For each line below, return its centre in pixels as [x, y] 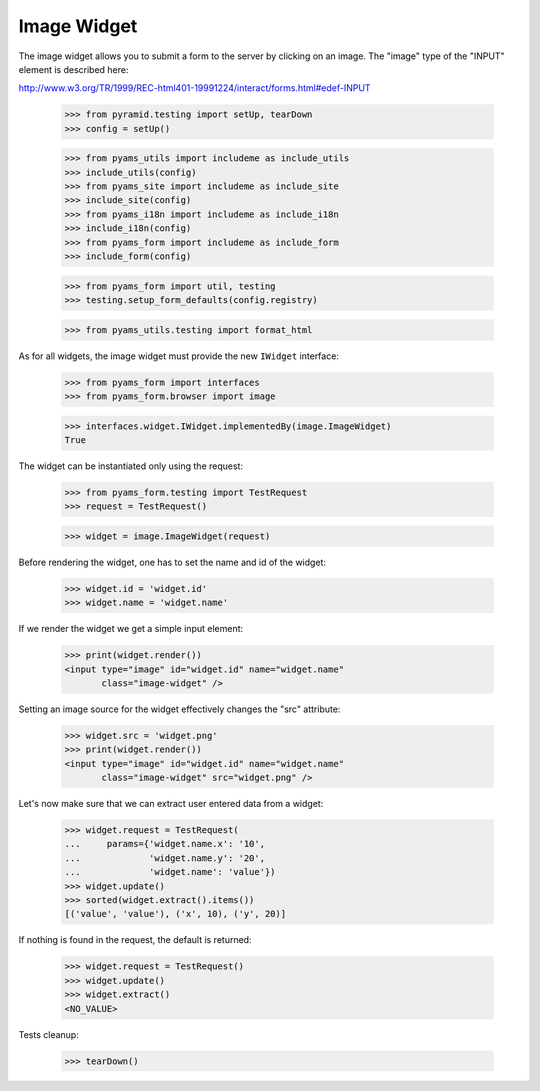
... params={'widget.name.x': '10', [164, 844]
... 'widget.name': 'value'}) [170, 872]
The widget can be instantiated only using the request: [131, 466]
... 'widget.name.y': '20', [164, 858]
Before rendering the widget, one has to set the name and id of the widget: [172, 562]
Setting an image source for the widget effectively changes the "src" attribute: [179, 709]
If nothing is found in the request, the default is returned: [135, 940]
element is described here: [73, 69]
